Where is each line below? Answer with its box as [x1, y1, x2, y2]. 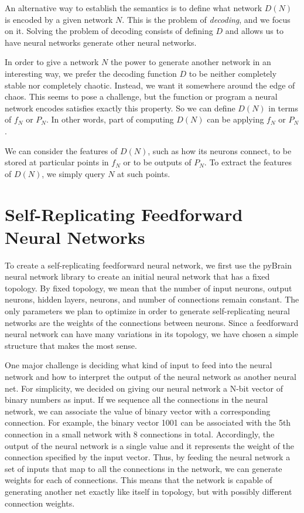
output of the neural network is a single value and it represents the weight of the [5, 439, 294, 451]
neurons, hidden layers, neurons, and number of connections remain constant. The [5, 293, 299, 305]
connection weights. [5, 497, 75, 509]
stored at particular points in [5, 156, 109, 168]
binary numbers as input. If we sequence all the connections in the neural [5, 393, 268, 406]
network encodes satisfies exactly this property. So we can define [5, 101, 235, 114]
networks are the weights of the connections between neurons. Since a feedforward [5, 316, 299, 328]
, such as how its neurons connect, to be [148, 144, 292, 157]
